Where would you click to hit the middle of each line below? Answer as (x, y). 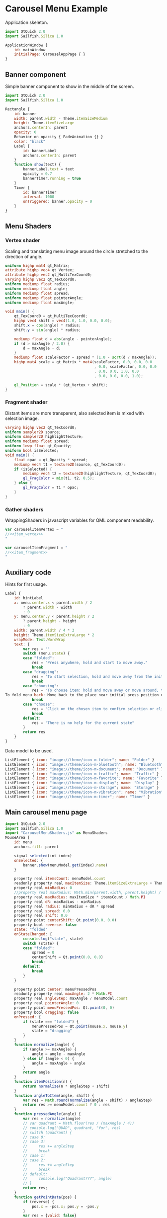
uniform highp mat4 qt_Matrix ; (38, 266)
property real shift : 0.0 (41, 916)
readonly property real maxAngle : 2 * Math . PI (63, 994)
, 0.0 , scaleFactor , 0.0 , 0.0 (125, 367)
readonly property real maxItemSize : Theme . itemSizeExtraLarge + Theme (90, 883)
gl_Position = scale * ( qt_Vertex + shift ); (61, 385)
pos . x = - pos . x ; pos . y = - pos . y (65, 1206)
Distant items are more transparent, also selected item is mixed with (75, 413)
